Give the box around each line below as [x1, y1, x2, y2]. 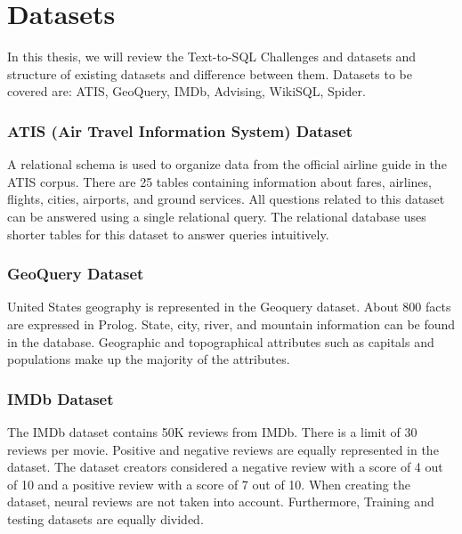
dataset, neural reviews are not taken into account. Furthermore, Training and [7, 492, 434, 511]
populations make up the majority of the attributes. [7, 350, 290, 368]
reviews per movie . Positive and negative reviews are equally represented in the [7, 440, 439, 458]
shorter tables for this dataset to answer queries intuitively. [7, 224, 329, 243]
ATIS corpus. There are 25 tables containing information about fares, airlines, [7, 172, 432, 190]
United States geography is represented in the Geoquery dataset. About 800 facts [7, 297, 451, 316]
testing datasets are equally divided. [7, 509, 204, 528]
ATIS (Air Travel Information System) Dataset [7, 119, 353, 142]
